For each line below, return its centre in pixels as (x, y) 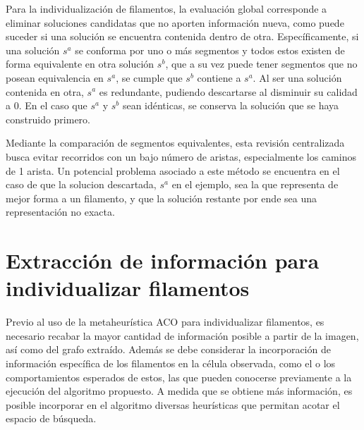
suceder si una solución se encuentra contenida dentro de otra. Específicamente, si (182, 36)
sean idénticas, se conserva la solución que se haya (231, 105)
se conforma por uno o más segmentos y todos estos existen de (210, 50)
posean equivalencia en (55, 77)
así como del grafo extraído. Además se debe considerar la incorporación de (168, 349)
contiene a (219, 77)
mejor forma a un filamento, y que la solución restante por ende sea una (161, 198)
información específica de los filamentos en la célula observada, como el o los (171, 363)
